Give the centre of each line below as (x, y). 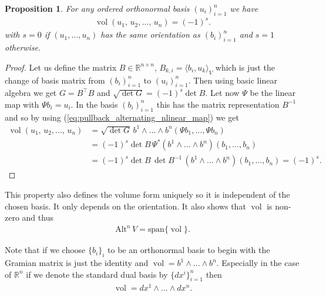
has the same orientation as (150, 34)
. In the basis (94, 104)
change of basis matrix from (55, 80)
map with (22, 104)
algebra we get (31, 93)
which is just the (245, 67)
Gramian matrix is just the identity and (77, 263)
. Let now (222, 93)
